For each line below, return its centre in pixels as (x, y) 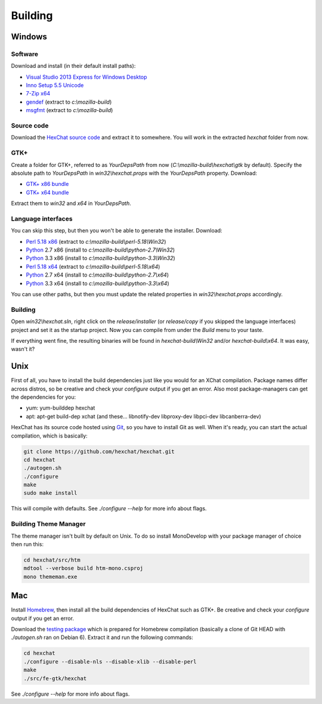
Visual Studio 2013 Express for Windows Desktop (86, 77)
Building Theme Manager (48, 524)
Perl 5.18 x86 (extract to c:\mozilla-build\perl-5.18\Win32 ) (96, 241)
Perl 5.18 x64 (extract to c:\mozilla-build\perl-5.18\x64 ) (93, 266)
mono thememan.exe (50, 576)
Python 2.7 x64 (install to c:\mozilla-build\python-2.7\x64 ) (97, 275)
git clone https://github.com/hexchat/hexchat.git (99, 451)
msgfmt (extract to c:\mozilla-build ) (69, 110)
